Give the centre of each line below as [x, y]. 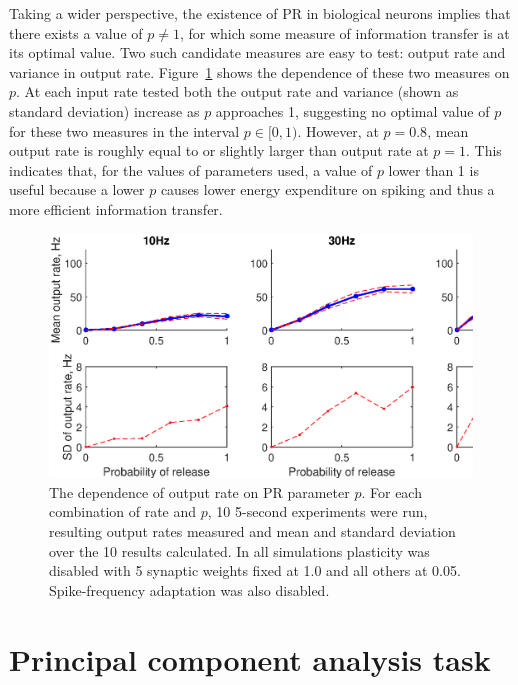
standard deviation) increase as [104, 110]
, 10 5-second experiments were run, [317, 511]
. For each [391, 491]
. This [484, 150]
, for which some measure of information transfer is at [344, 32]
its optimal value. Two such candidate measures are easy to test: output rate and [257, 52]
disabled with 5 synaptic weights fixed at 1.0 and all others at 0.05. [255, 570]
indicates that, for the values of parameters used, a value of [191, 169]
